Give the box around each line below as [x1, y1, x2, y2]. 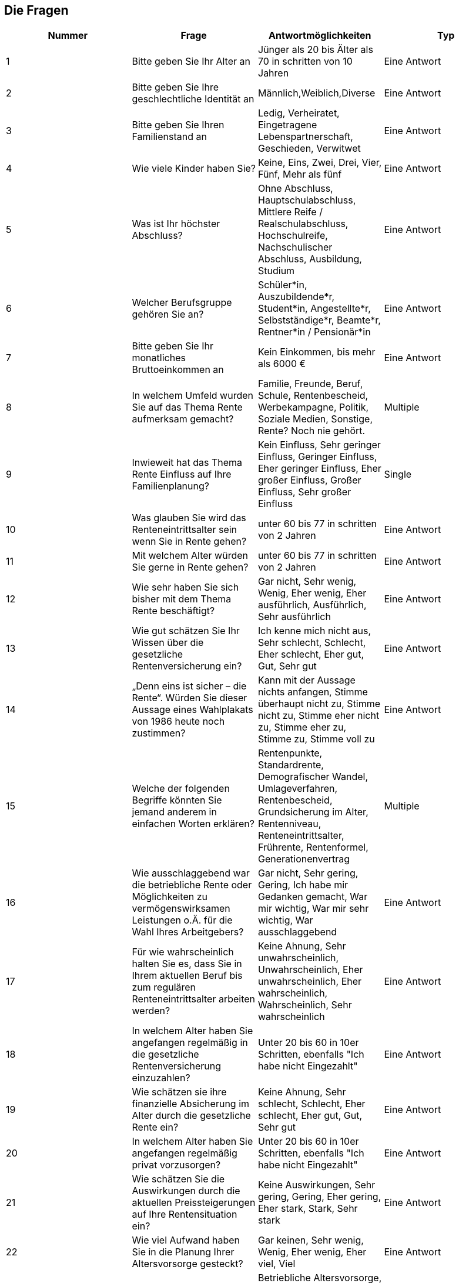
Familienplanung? [132, 480, 209, 492]
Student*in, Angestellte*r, [258, 302, 371, 315]
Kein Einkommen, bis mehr [258, 346, 376, 358]
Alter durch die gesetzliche [132, 1109, 251, 1122]
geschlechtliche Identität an [132, 93, 254, 105]
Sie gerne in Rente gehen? [132, 561, 249, 574]
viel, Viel [258, 1258, 296, 1270]
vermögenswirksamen [132, 902, 230, 915]
